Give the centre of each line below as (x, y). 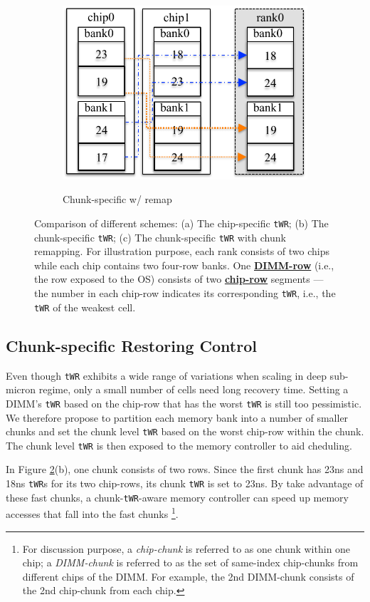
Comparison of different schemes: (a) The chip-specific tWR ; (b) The (181, 223)
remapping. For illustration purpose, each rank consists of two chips (182, 251)
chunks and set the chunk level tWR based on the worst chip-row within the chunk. (185, 431)
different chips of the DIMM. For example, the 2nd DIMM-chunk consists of (188, 576)
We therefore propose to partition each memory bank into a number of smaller (177, 417)
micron (21, 389)
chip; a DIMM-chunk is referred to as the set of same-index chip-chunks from (190, 562)
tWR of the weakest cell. (85, 307)
